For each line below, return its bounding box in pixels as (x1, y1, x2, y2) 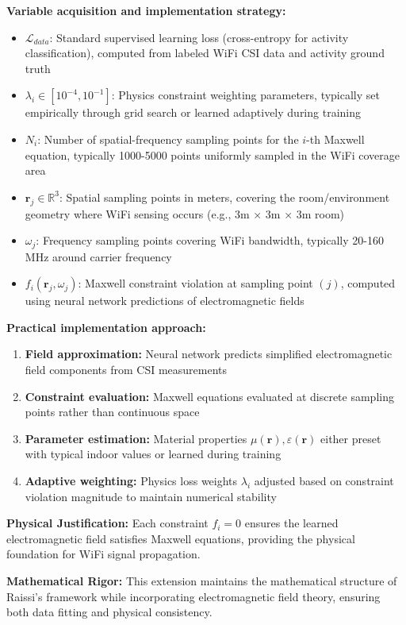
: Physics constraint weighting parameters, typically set (111, 87, 380, 103)
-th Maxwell (306, 130, 365, 147)
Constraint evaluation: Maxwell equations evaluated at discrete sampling (25, 388, 394, 404)
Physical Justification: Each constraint (6, 515, 209, 531)
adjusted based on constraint (254, 472, 394, 488)
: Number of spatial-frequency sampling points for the (37, 130, 299, 147)
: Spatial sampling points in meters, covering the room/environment (59, 188, 390, 205)
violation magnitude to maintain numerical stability (25, 488, 277, 504)
